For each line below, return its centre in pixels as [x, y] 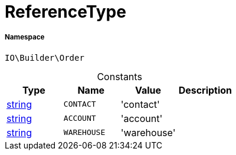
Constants [119, 76]
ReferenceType [65, 12]
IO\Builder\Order [45, 57]
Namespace [25, 37]
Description [205, 90]
